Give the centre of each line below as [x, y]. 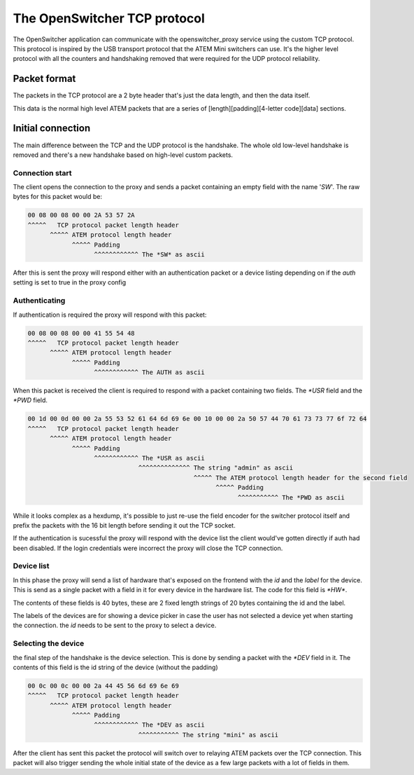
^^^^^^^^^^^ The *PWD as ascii [292, 497]
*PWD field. [30, 400]
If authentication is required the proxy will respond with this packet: [110, 315]
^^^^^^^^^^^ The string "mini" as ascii [208, 735]
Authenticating [39, 301]
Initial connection [52, 129]
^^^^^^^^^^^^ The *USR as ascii [150, 458]
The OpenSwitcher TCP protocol [109, 18]
